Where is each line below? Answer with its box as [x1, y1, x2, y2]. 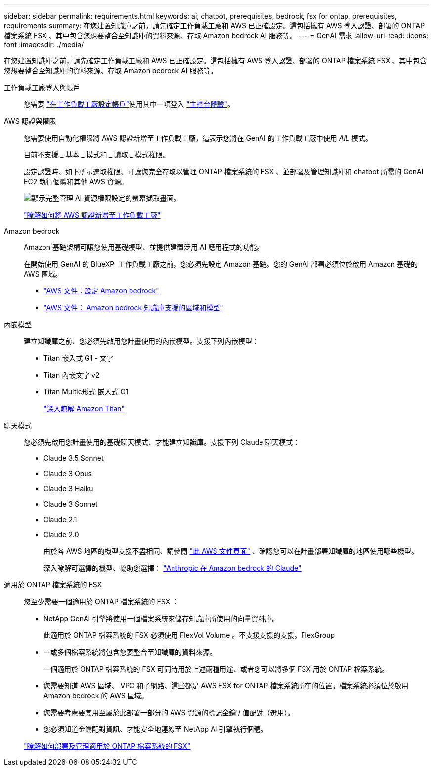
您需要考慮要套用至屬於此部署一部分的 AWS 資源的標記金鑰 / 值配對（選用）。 [43, 708, 295, 717]
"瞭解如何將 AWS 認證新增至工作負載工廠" [24, 211, 161, 219]
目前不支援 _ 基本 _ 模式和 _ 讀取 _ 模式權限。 [24, 150, 170, 159]
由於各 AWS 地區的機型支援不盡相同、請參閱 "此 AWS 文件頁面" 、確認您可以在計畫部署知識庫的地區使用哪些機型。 [43, 547, 418, 555]
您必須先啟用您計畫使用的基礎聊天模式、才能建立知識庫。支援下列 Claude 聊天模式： [24, 438, 300, 446]
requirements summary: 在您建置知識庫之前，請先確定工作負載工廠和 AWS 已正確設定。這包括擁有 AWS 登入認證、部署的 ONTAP [4, 21, 425, 30]
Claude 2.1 [43, 515, 77, 524]
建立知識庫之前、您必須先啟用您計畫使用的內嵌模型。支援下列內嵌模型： [24, 337, 259, 345]
